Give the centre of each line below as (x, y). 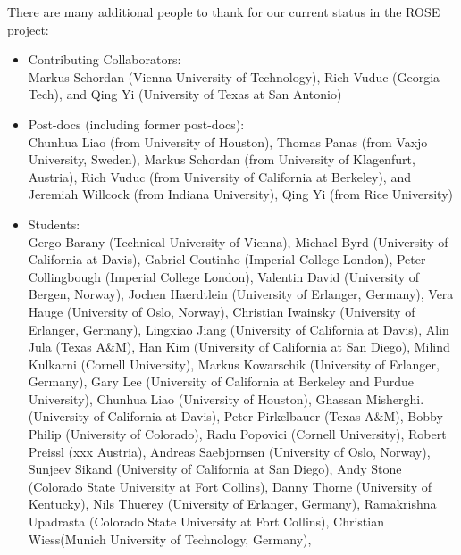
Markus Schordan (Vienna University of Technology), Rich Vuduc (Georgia (234, 76)
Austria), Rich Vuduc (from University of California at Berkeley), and (219, 176)
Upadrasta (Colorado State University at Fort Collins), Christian (206, 522)
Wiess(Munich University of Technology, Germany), (170, 538)
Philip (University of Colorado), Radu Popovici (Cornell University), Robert (237, 434)
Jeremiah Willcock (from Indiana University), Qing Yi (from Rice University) (240, 194)
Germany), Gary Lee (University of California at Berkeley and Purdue (221, 381)
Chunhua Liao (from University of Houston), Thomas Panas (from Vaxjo (228, 141)
